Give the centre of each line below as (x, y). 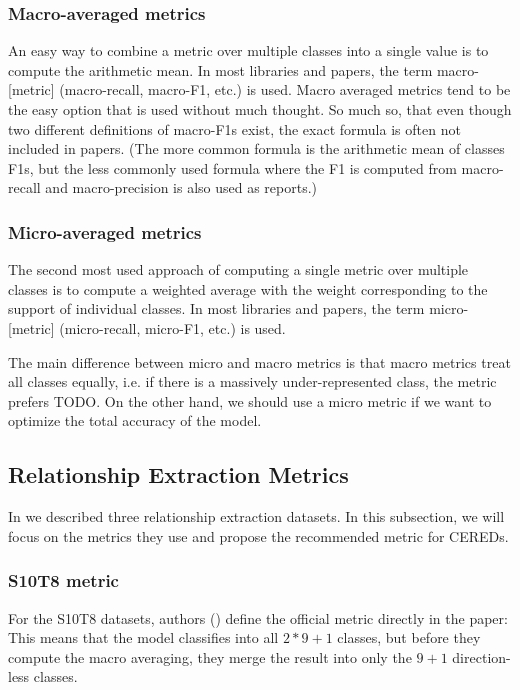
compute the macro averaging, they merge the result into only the (210, 656)
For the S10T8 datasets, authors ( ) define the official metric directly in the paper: (258, 617)
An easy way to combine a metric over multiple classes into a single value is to (248, 50)
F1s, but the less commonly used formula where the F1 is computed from (232, 167)
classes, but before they (409, 637)
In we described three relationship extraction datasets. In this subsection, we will (256, 516)
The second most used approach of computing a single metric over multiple (238, 269)
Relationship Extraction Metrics (178, 474)
